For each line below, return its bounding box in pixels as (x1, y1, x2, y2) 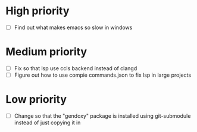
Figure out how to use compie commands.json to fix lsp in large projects (14, 71, 192, 78)
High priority (5, 4, 70, 18)
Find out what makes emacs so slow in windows (14, 24, 133, 31)
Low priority (5, 93, 67, 106)
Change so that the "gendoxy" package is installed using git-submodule (14, 112, 191, 120)
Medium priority (5, 45, 87, 59)
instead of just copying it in (14, 119, 81, 126)
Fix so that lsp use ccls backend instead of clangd (14, 64, 137, 72)
